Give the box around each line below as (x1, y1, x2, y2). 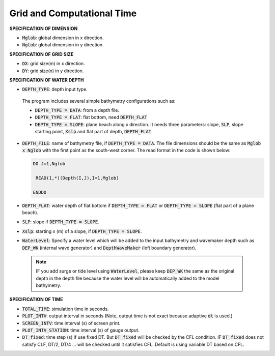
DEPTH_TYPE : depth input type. (22, 86, 88, 93)
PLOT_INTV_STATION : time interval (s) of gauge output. (22, 327, 140, 333)
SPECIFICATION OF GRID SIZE (9, 51, 74, 57)
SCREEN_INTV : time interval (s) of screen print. (22, 320, 121, 326)
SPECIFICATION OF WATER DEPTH (9, 77, 84, 83)
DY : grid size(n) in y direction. (22, 68, 84, 74)
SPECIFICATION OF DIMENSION (9, 25, 78, 32)
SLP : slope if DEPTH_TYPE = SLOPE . (22, 219, 99, 225)
